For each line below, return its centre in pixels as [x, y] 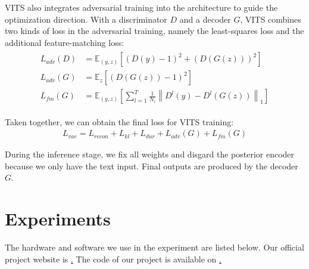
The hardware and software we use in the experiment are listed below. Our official [154, 247]
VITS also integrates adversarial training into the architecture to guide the [141, 7]
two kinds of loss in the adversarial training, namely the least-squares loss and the [154, 31]
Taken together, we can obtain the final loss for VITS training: [119, 121]
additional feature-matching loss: [65, 42]
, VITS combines [271, 19]
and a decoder [205, 19]
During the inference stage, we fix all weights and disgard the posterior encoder [150, 154]
